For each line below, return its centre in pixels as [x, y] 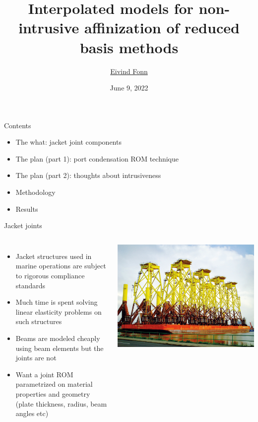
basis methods [129, 47]
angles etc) [32, 413]
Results [27, 209]
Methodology [35, 192]
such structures [39, 321]
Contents [18, 125]
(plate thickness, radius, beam [61, 403]
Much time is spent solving [57, 302]
